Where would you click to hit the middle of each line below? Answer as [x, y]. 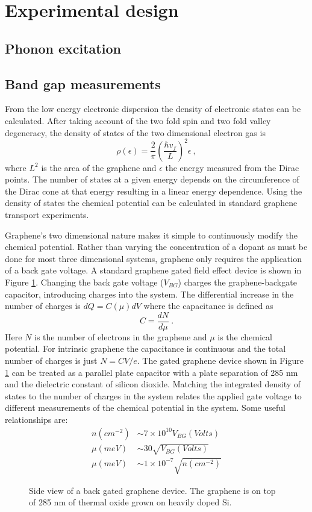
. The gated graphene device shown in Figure [220, 361]
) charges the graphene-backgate [237, 282]
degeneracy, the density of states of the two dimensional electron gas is [135, 132]
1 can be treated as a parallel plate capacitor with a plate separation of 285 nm [151, 372]
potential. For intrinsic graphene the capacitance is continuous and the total [145, 348]
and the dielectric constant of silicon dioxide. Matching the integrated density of [153, 384]
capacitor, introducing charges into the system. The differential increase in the [149, 294]
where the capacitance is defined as [208, 306]
